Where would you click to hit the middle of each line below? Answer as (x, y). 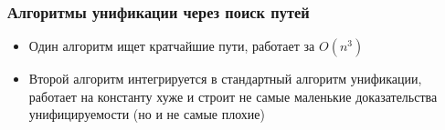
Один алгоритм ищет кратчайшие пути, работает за (172, 46)
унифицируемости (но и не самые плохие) (147, 114)
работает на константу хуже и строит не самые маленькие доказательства (233, 96)
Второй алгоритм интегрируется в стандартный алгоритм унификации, (225, 79)
